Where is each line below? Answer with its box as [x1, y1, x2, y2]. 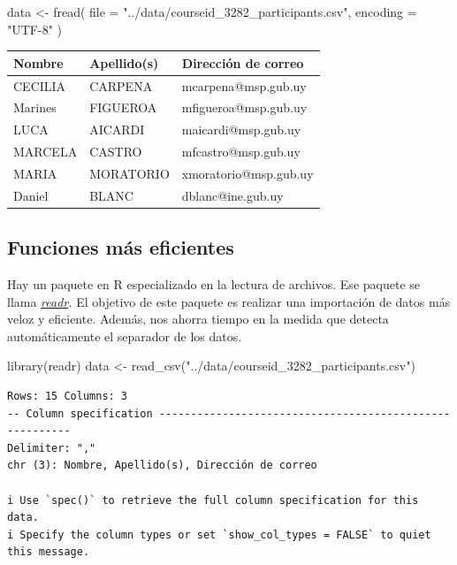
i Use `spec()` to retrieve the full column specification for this [7, 493, 419, 507]
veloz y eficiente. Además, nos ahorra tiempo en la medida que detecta [7, 309, 389, 328]
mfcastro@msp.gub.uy [181, 142, 301, 161]
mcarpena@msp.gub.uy [181, 76, 307, 95]
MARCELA [13, 142, 78, 161]
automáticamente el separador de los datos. [7, 326, 242, 345]
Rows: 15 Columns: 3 [7, 390, 128, 403]
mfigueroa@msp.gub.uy [181, 98, 308, 117]
